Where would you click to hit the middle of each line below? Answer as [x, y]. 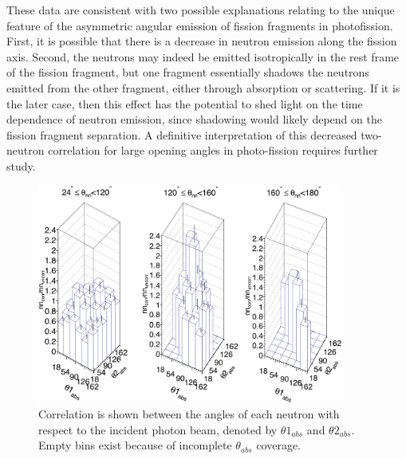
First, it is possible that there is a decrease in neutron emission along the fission [202, 41]
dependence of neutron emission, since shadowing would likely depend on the [194, 119]
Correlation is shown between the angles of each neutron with [189, 414]
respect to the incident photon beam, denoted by [158, 429]
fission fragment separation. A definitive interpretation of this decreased [182, 134]
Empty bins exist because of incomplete [135, 445]
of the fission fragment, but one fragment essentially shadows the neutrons [188, 72]
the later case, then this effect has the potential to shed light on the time [185, 103]
